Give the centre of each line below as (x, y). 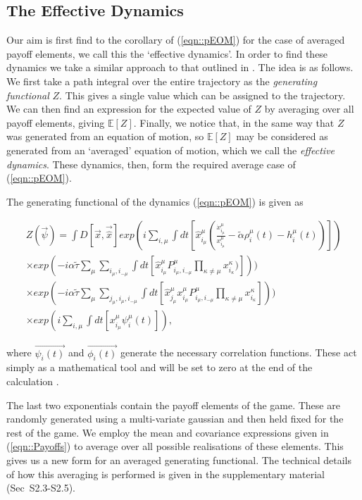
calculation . (33, 381)
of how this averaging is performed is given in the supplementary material (166, 474)
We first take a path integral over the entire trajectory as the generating (162, 81)
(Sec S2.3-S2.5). (41, 488)
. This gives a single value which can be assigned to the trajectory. (202, 95)
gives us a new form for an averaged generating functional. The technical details (179, 460)
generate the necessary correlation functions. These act (238, 352)
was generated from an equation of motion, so (105, 136)
